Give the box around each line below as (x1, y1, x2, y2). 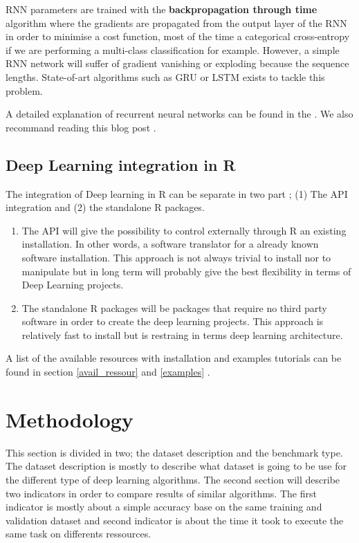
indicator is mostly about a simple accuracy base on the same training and (6, 499, 322, 514)
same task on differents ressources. (6, 526, 151, 541)
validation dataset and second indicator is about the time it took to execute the (6, 513, 344, 527)
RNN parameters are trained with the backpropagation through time (6, 2, 317, 16)
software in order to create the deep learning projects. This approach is (21, 314, 324, 329)
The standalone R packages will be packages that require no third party (21, 300, 327, 315)
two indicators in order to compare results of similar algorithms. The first (6, 486, 317, 500)
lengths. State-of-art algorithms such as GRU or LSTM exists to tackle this (6, 69, 325, 84)
